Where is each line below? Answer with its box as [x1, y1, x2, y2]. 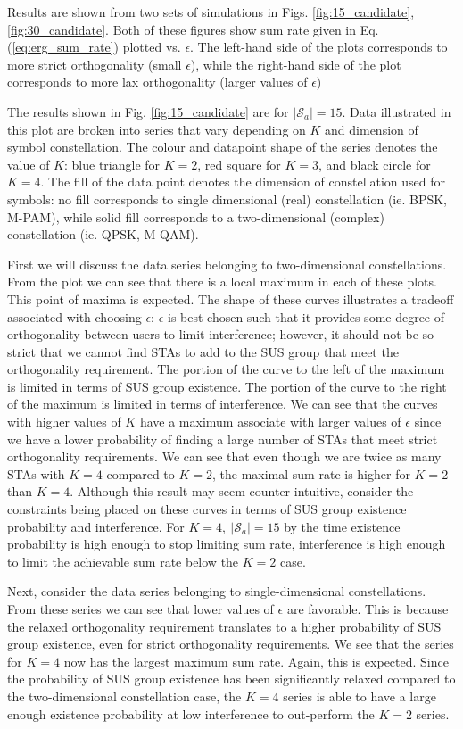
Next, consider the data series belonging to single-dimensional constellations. [7, 582, 426, 601]
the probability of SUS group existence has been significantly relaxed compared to [7, 669, 456, 688]
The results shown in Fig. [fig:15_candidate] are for [7, 102, 289, 120]
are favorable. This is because [286, 600, 449, 617]
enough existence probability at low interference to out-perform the [7, 704, 375, 723]
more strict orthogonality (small [7, 54, 182, 73]
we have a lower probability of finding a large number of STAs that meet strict [7, 429, 438, 448]
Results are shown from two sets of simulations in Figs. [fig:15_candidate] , [7, 3, 415, 21]
